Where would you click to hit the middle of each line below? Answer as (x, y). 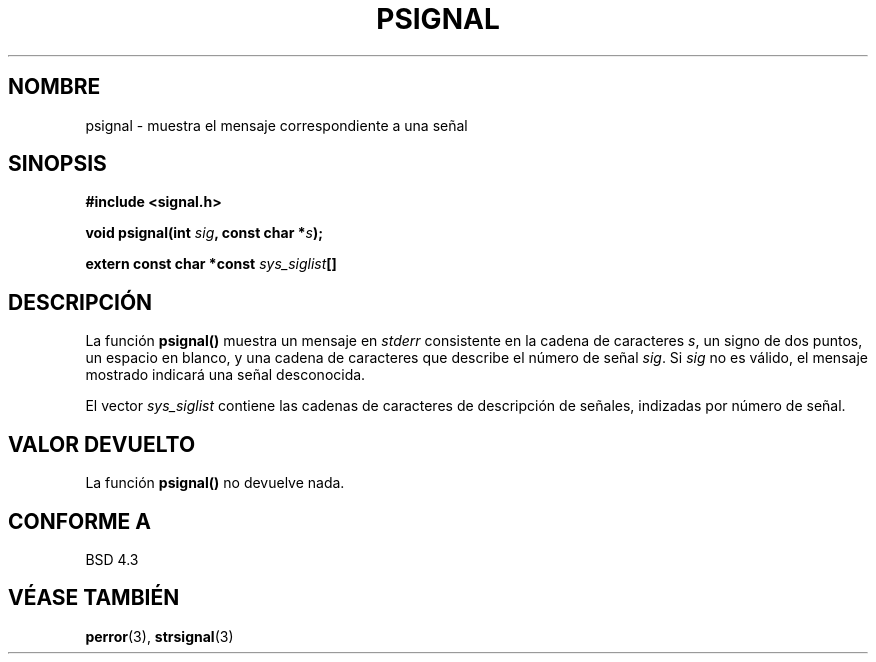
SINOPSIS (57, 164)
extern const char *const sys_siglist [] (211, 264)
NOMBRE (54, 87)
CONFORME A (79, 521)
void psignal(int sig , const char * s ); (204, 233)
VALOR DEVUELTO (102, 444)
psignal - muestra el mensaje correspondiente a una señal (276, 125)
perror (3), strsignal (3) (159, 636)
